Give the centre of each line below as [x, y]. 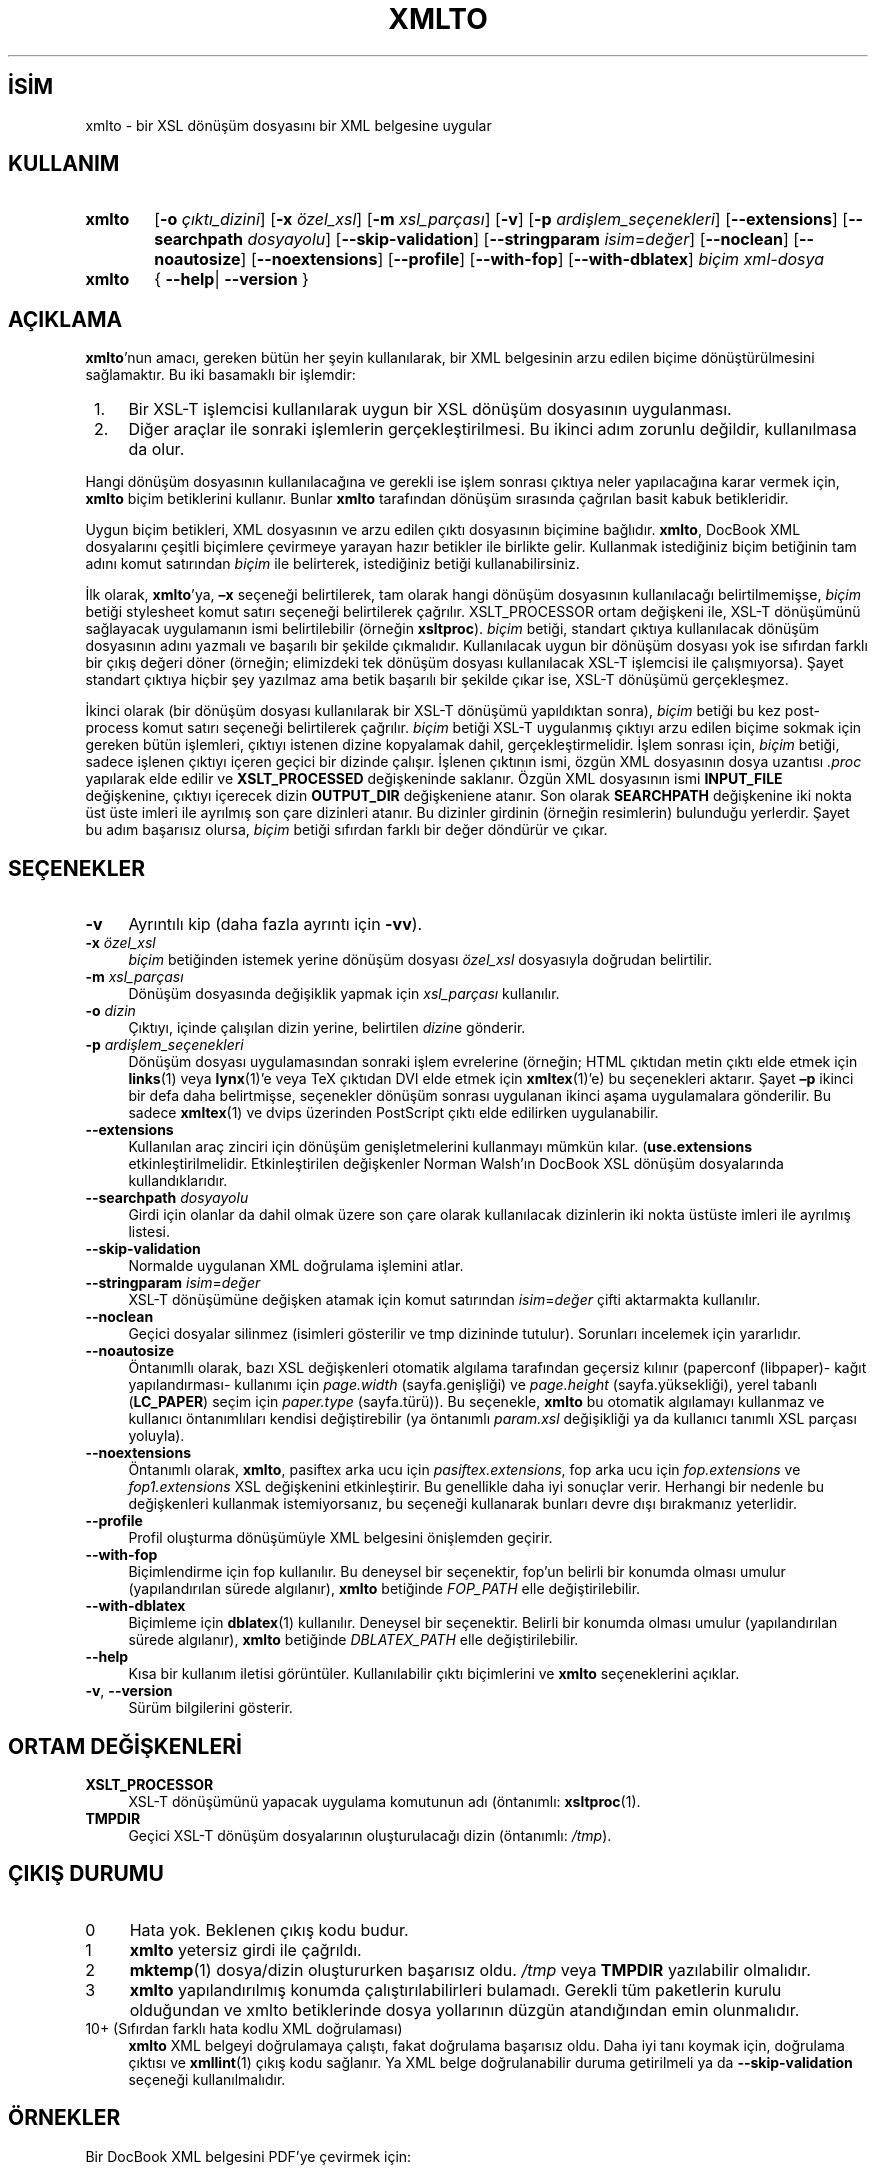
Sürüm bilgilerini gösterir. [210, 1708]
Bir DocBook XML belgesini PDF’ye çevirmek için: [248, 2156]
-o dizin [110, 1011]
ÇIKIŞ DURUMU [86, 1874]
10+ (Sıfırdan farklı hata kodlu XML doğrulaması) [244, 2028]
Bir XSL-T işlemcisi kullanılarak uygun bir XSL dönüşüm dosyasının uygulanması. [430, 409]
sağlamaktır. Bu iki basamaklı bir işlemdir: [220, 375]
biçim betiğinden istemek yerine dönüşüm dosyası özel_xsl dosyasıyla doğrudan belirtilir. [420, 960]
